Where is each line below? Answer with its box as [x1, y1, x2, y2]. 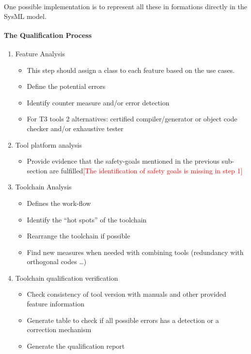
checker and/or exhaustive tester [27, 123, 124, 133]
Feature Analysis [15, 48, 65, 58]
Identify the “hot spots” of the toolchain [27, 214, 147, 224]
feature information [27, 299, 84, 309]
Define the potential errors [27, 81, 106, 91]
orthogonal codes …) [27, 256, 87, 267]
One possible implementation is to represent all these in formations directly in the [4, 1, 247, 11]
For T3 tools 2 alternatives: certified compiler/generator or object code [27, 114, 237, 124]
